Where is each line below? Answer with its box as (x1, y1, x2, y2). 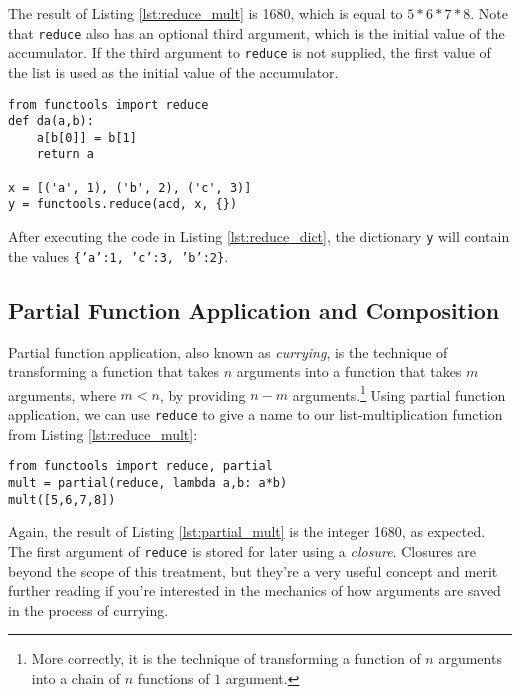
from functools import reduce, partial (8, 459, 273, 474)
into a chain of (31, 667, 121, 688)
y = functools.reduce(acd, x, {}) (8, 197, 238, 212)
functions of (137, 667, 210, 688)
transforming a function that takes (8, 361, 220, 382)
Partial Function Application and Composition (8, 294, 500, 325)
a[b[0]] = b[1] (36, 130, 137, 145)
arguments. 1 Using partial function (292, 381, 506, 405)
